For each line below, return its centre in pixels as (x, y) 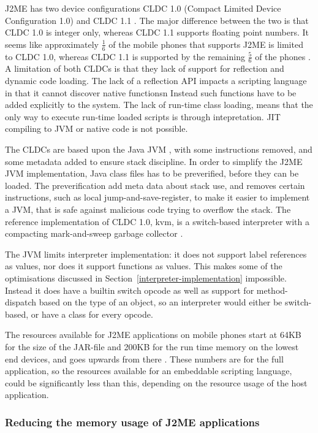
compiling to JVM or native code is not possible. (97, 128)
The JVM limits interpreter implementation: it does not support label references (156, 254)
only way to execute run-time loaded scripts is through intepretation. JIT (143, 116)
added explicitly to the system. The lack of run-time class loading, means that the (159, 105)
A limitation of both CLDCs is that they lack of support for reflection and (145, 68)
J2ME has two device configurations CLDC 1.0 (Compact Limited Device (143, 8)
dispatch (21, 302)
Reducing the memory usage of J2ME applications (132, 422)
